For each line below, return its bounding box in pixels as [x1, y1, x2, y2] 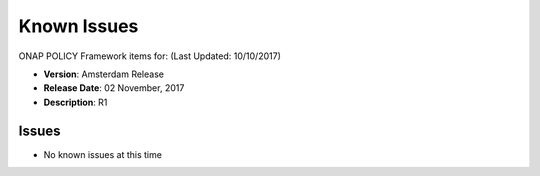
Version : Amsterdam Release [43, 68, 165, 80]
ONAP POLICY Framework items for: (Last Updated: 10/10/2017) [18, 50, 282, 62]
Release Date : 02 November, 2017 [43, 82, 185, 94]
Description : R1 [43, 96, 108, 108]
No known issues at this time [43, 148, 162, 160]
